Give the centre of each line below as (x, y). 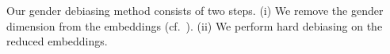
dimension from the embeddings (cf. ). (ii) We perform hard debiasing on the (195, 25)
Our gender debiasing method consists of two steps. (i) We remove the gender (195, 10)
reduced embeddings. (57, 41)
